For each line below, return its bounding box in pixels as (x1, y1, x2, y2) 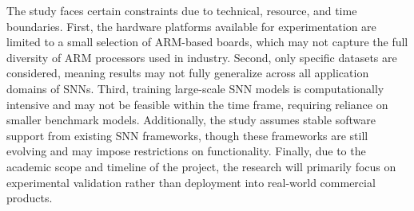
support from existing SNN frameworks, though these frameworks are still (6, 127, 368, 143)
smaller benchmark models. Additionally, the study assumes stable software (6, 111, 376, 128)
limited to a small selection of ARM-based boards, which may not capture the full (6, 33, 408, 50)
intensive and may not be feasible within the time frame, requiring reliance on (6, 96, 388, 112)
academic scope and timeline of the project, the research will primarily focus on (6, 158, 396, 174)
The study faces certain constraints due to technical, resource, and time (6, 2, 357, 18)
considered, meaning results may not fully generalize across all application (6, 64, 369, 81)
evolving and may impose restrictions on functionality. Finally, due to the (6, 143, 366, 159)
